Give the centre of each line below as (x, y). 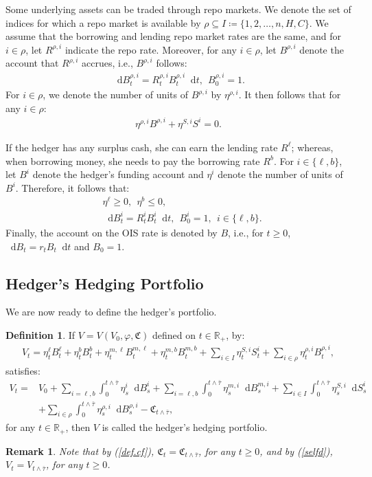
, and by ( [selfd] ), (296, 451)
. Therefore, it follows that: (72, 187)
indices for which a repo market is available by (103, 22)
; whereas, (312, 147)
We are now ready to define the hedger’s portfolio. (111, 312)
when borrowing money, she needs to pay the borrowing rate (133, 160)
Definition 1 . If (40, 334)
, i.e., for (246, 232)
